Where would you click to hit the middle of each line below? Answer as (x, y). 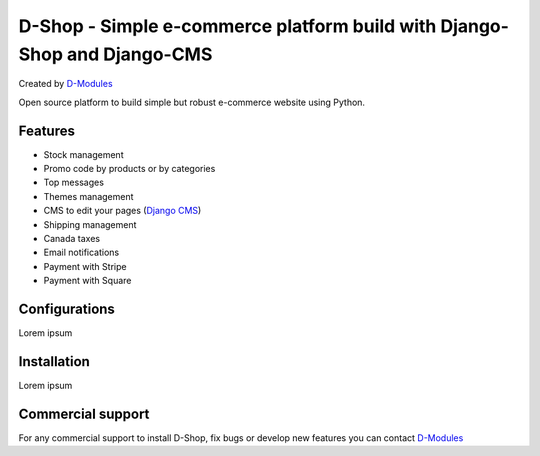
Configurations (66, 308)
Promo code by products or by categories (129, 169)
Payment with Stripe (85, 266)
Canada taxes (71, 238)
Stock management (83, 154)
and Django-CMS (139, 54)
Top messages (74, 182)
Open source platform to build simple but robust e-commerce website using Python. (191, 102)
